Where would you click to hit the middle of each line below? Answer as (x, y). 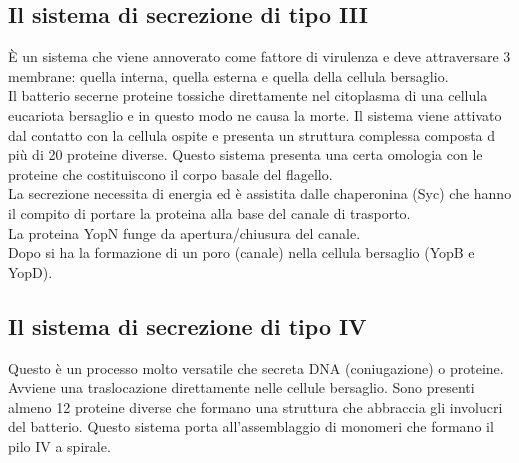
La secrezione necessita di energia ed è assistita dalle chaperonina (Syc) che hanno (260, 193)
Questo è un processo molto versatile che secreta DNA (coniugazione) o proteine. (256, 367)
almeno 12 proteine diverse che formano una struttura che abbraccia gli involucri (255, 406)
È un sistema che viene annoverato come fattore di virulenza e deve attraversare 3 (259, 56)
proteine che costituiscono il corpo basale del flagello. (170, 173)
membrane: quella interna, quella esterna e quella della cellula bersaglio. (228, 75)
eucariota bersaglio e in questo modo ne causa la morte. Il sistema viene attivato (255, 114)
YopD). (30, 271)
